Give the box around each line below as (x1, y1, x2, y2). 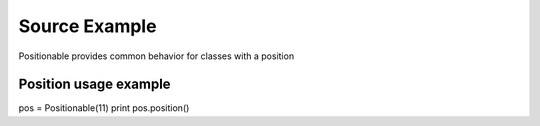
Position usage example (18, 76, 171, 93)
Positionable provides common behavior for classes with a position (18, 50, 295, 62)
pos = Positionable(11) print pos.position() (18, 102, 190, 114)
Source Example (18, 15, 157, 37)
